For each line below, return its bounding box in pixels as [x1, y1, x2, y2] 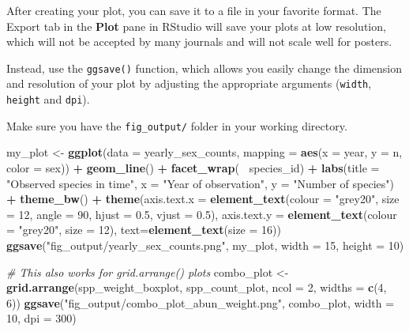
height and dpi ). [6, 91, 90, 108]
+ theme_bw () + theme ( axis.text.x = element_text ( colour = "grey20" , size [6, 191, 400, 207]
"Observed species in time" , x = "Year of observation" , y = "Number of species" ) [6, 175, 394, 191]
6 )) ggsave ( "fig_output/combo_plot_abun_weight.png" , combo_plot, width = [6, 294, 395, 311]
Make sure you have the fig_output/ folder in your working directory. [6, 117, 347, 134]
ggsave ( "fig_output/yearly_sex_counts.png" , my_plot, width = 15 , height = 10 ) [6, 236, 404, 253]
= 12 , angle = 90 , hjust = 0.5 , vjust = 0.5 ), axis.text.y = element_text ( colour [6, 206, 397, 222]
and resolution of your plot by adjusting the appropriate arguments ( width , [6, 75, 372, 92]
